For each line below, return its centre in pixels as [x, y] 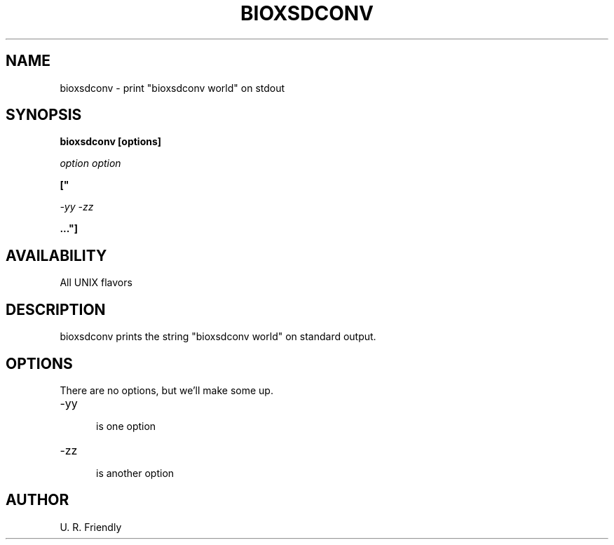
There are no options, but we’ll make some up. [166, 390]
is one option [126, 426]
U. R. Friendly [91, 527]
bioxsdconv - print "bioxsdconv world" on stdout [172, 88]
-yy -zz [77, 207]
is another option [135, 473]
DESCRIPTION [56, 309]
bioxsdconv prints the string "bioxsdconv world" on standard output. [218, 337]
